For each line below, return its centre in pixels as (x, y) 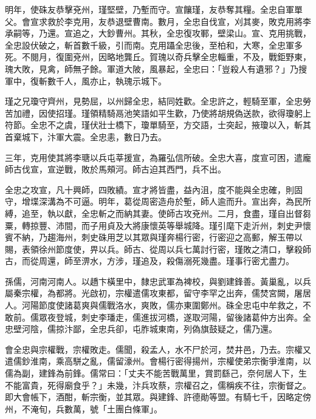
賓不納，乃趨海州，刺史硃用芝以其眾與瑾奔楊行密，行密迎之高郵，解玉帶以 (154, 237)
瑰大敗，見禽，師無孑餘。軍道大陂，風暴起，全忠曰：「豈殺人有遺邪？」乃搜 (156, 68)
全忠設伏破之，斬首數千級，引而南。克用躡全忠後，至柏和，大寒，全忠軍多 (154, 45)
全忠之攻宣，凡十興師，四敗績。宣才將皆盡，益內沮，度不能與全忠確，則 (149, 189)
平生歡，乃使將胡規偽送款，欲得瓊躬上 (234, 113)
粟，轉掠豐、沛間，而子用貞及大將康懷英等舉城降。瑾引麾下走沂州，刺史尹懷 (158, 225)
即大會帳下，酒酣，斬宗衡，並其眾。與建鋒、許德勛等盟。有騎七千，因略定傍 (158, 397)
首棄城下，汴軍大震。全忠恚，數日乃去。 (86, 136)
